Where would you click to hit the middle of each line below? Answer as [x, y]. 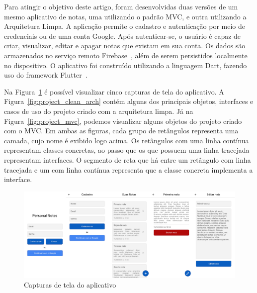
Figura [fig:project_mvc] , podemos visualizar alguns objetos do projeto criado [123, 121]
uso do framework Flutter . [46, 75]
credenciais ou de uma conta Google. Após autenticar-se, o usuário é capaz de [123, 36]
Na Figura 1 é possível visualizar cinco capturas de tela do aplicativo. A [114, 91]
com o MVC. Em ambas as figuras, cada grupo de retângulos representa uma [121, 131]
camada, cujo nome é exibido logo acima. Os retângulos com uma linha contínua [127, 140]
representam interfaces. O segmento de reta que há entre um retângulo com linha [128, 159]
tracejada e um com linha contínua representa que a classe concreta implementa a [128, 169]
